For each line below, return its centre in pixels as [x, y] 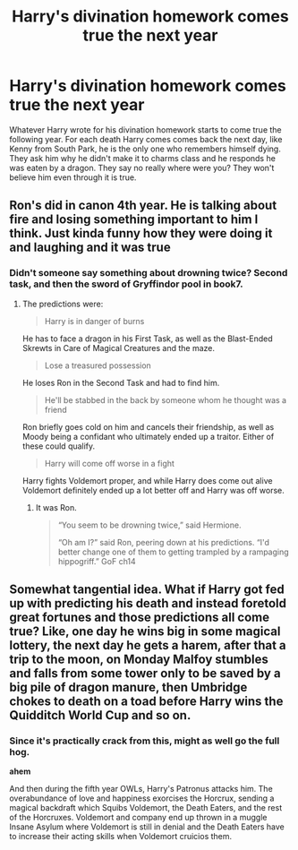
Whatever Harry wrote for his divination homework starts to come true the [145, 129]
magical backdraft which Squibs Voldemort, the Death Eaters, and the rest [146, 808]
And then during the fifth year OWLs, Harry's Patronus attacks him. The [141, 789]
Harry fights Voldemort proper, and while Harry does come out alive [147, 480]
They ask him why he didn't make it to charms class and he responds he [142, 158]
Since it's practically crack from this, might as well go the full [145, 741]
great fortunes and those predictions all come [140, 618]
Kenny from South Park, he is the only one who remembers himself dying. [145, 149]
